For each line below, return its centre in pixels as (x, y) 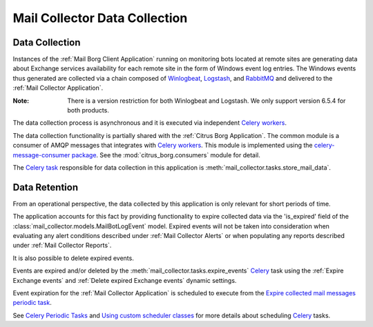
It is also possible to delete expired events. (73, 258)
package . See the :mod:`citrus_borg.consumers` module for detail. (166, 155)
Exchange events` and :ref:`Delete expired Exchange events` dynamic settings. (125, 280)
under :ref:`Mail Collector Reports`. (62, 246)
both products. (88, 110)
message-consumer (41, 155)
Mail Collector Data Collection (100, 18)
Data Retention (46, 187)
